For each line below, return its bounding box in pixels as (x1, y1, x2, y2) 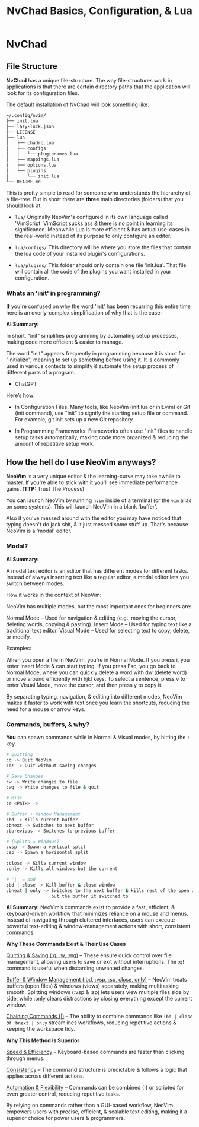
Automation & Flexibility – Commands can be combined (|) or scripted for (6, 1084, 184, 1091)
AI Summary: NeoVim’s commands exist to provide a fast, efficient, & (6, 904, 175, 911)
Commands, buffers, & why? (6, 720, 90, 728)
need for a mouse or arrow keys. (6, 705, 86, 713)
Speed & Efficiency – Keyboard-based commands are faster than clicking (6, 1049, 185, 1056)
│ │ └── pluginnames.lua (6, 151, 78, 157)
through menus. (6, 1055, 45, 1062)
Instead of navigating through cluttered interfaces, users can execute (6, 916, 175, 923)
